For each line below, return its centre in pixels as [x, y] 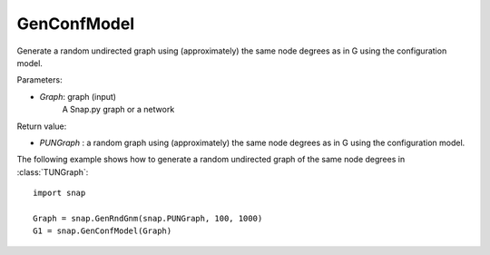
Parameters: [39, 80]
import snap [59, 193]
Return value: [42, 126]
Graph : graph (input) [78, 96]
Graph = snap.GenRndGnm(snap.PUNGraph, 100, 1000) [148, 218]
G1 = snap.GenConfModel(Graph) [103, 231]
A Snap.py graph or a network [118, 110]
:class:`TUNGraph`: [53, 172]
